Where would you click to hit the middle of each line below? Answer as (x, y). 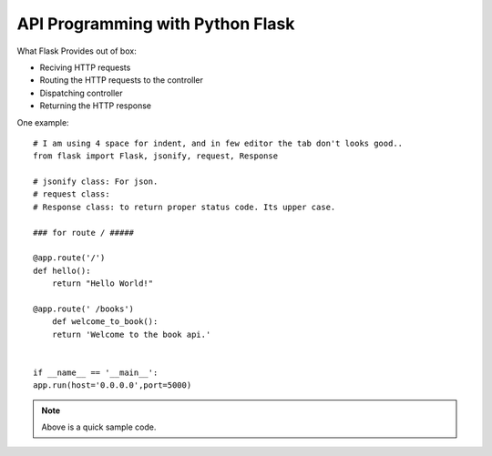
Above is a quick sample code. (99, 427)
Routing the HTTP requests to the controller (122, 80)
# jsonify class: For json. (96, 182)
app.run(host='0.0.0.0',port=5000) (113, 385)
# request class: (72, 194)
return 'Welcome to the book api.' (131, 334)
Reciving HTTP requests (85, 67)
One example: (43, 122)
